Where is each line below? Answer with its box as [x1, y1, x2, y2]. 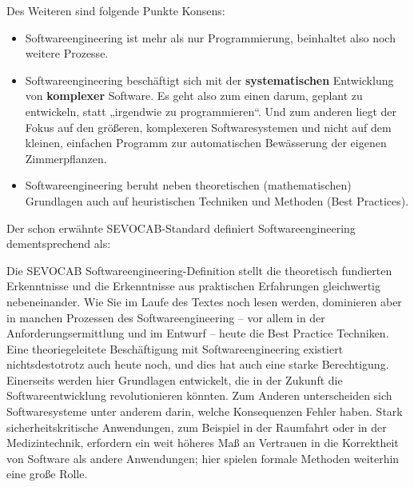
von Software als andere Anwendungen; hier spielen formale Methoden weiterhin [6, 449, 400, 466]
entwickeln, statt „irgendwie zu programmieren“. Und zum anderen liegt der [25, 102, 397, 119]
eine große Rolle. [6, 465, 88, 482]
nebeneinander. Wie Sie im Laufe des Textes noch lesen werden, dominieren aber [6, 293, 402, 309]
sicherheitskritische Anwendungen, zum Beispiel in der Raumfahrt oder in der [6, 418, 387, 435]
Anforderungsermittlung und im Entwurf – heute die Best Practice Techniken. [6, 325, 389, 341]
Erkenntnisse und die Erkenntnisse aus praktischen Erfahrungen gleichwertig [6, 277, 380, 294]
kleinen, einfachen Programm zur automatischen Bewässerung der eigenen [25, 134, 387, 151]
